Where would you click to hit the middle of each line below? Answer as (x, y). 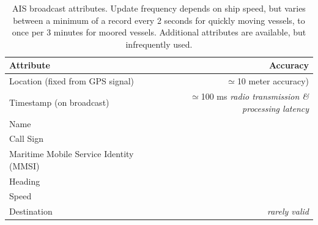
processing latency (275, 108)
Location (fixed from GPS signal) (72, 81)
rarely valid (288, 211)
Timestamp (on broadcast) (59, 102)
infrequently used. (159, 44)
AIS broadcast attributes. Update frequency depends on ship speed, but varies (159, 8)
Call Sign (27, 138)
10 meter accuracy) (273, 81)
